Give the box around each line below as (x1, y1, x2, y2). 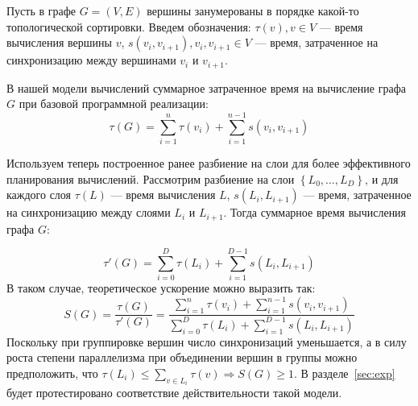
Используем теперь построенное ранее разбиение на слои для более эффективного (6, 154, 411, 171)
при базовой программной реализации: (19, 95, 209, 112)
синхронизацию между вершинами (6, 52, 176, 68)
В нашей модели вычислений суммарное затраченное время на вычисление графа (6, 79, 406, 96)
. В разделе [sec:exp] (294, 364, 395, 381)
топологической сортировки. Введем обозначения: (6, 18, 251, 35)
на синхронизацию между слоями (6, 204, 171, 221)
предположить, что (6, 364, 98, 381)
